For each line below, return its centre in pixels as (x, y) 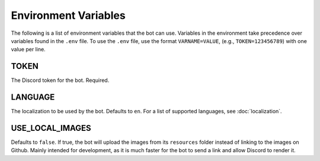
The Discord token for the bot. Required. (60, 80)
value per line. (28, 50)
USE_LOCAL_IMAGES (51, 128)
